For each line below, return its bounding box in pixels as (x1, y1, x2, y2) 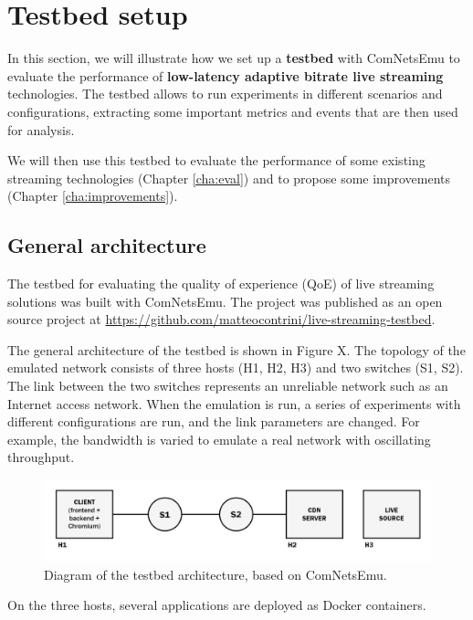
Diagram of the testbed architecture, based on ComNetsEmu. (44, 564, 387, 583)
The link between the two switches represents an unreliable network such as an (7, 376, 448, 395)
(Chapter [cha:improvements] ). (7, 186, 178, 205)
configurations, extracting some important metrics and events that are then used (7, 101, 458, 121)
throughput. (7, 447, 75, 467)
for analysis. (7, 120, 75, 139)
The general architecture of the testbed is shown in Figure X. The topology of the (7, 340, 466, 359)
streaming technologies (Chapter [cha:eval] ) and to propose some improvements (7, 168, 451, 187)
